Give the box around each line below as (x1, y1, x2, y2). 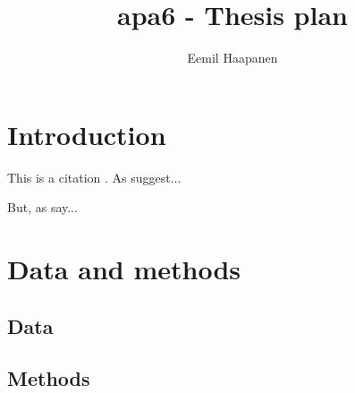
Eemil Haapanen (187, 48, 278, 67)
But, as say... (7, 198, 78, 217)
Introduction (7, 115, 166, 152)
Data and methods (7, 251, 241, 287)
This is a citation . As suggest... (7, 167, 182, 186)
